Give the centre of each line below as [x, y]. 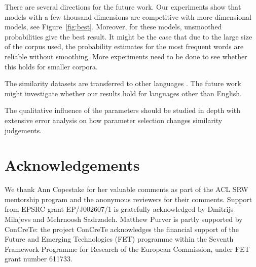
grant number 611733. [39, 259]
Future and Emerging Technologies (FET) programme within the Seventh [119, 239]
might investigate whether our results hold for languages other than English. [123, 93]
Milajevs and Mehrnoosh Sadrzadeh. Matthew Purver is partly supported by [124, 219]
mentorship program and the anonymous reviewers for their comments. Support [129, 199]
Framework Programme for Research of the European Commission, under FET [127, 249]
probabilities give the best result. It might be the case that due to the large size [129, 36]
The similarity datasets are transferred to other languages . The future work [123, 83]
